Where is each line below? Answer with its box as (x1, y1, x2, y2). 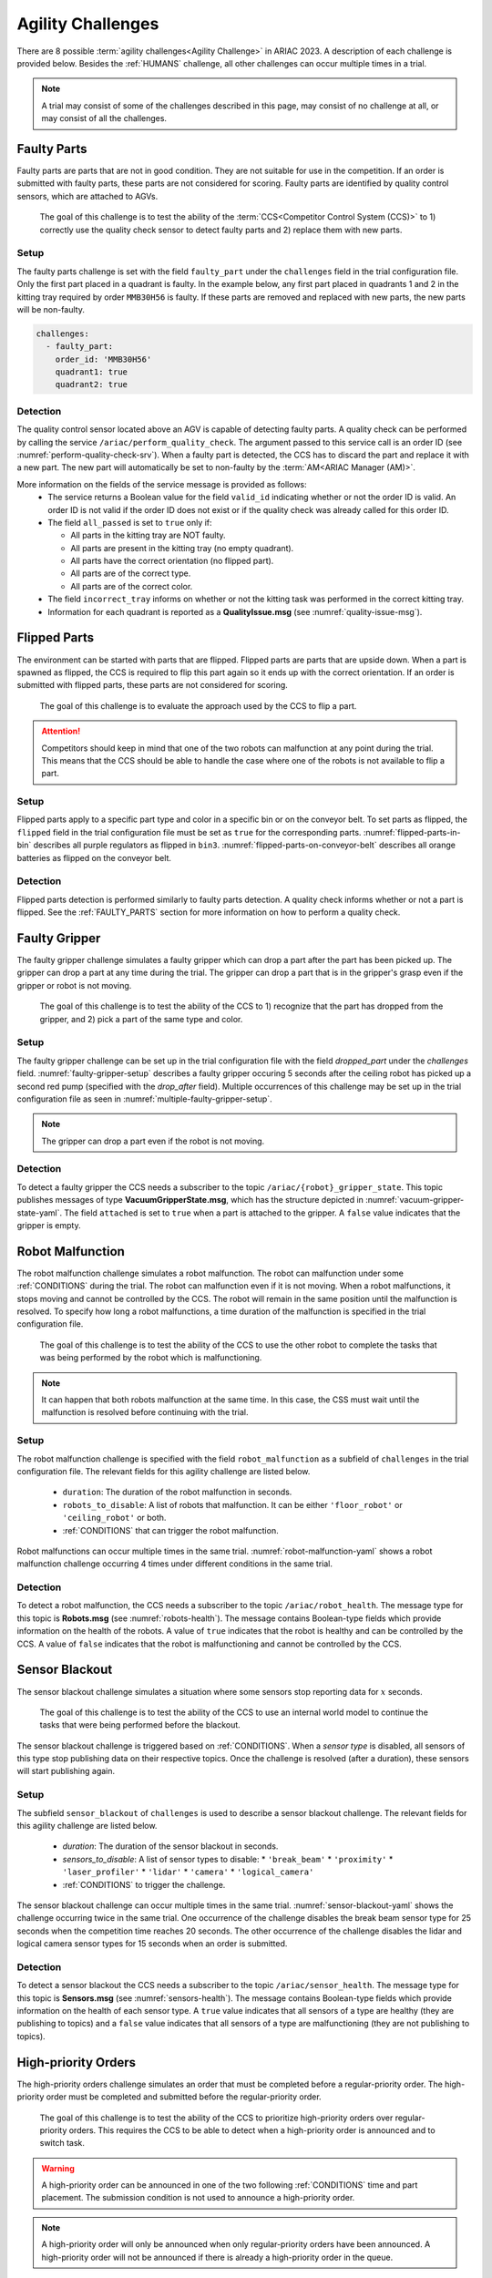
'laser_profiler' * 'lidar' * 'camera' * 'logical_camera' (62, 1866, 314, 1877)
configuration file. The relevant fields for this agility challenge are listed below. (16, 1465, 311, 1476)
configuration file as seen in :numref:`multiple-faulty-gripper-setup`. (16, 1093, 272, 1104)
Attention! (41, 725, 81, 737)
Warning (41, 2162, 75, 2173)
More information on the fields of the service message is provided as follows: (16, 478, 307, 489)
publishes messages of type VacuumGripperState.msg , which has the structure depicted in (16, 1195, 364, 1206)
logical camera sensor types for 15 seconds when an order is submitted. (16, 1938, 288, 1949)
